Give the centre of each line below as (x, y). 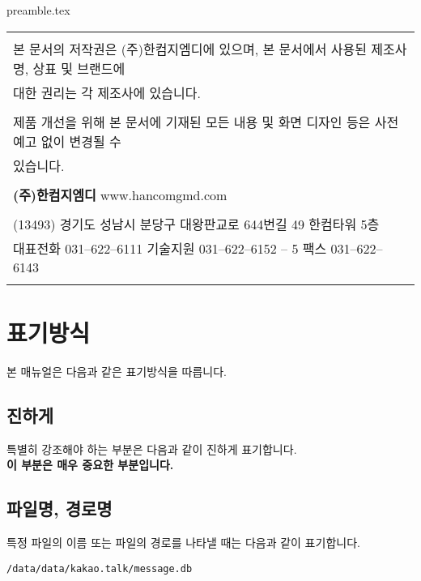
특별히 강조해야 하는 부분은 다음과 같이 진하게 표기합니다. (152, 449)
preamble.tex (38, 10)
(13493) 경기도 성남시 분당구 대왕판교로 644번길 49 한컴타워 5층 (196, 224)
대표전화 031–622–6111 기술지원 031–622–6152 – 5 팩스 (170, 248)
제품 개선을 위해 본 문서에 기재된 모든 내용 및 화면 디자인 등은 (192, 122)
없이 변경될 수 (81, 141)
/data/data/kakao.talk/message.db (100, 568)
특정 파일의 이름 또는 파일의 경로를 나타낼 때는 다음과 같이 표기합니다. (183, 542)
